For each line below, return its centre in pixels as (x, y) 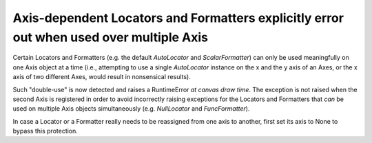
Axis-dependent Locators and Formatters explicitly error (178, 18)
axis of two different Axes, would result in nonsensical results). (102, 77)
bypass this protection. (45, 131)
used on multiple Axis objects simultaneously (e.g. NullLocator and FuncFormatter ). (131, 109)
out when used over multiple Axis (110, 37)
